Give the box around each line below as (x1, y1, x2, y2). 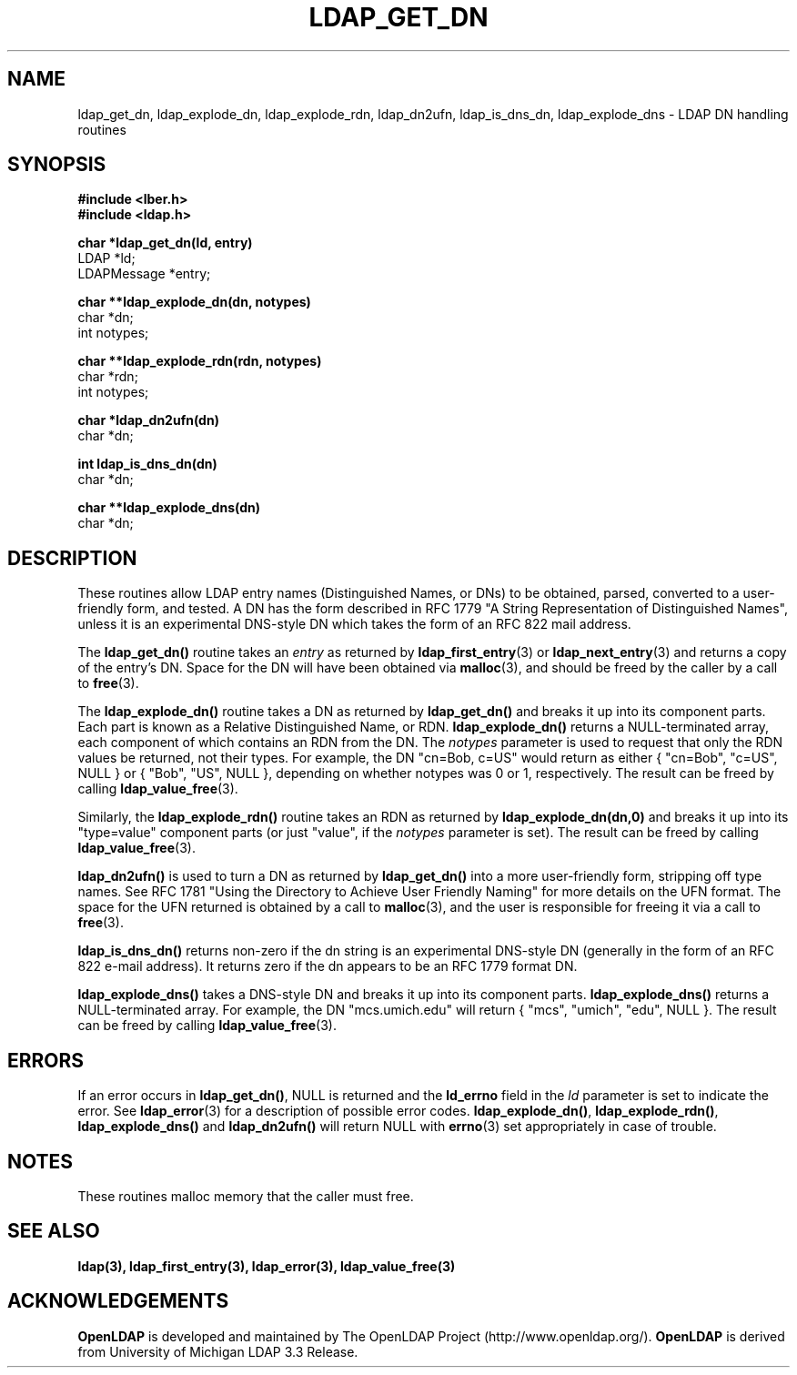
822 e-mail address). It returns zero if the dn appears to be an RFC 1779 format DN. (77, 958, 578, 975)
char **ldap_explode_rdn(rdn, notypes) (77, 353, 322, 369)
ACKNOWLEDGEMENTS (7, 1289, 229, 1313)
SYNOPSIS (7, 153, 106, 177)
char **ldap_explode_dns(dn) (77, 500, 260, 516)
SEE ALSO (7, 1219, 100, 1243)
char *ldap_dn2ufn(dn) (77, 412, 219, 429)
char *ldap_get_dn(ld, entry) (77, 235, 253, 251)
